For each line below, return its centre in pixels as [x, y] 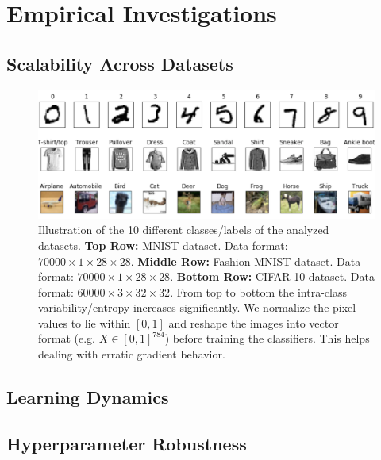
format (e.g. [67, 338]
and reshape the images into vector [254, 322]
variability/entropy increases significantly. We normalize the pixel [197, 307]
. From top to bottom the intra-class [258, 291]
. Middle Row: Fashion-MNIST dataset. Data [246, 261]
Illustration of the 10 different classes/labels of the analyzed [184, 230]
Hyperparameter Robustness [127, 443]
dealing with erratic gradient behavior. [132, 354]
